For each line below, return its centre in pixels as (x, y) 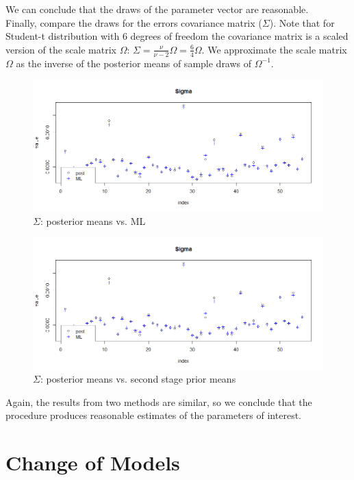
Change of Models (93, 463)
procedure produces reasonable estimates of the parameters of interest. (153, 415)
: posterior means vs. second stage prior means (138, 379)
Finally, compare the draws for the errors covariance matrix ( (134, 22)
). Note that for (302, 22)
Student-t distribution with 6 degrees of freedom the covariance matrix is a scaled (177, 36)
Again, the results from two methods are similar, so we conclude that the (159, 401)
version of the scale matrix (61, 49)
